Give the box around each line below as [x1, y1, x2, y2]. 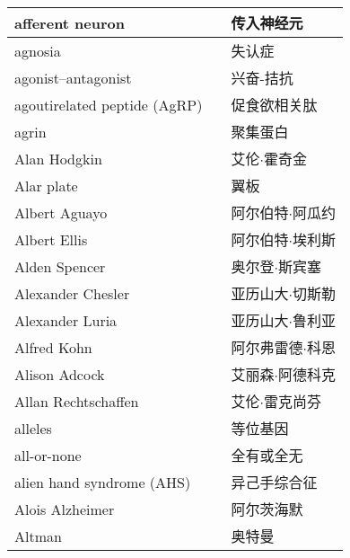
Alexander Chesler [14, 282, 130, 304]
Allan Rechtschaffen [14, 390, 139, 412]
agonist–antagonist [14, 66, 132, 88]
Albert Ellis [14, 228, 88, 250]
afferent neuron [14, 12, 126, 33]
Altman [14, 525, 62, 546]
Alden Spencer [14, 255, 106, 277]
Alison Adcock [14, 363, 105, 385]
